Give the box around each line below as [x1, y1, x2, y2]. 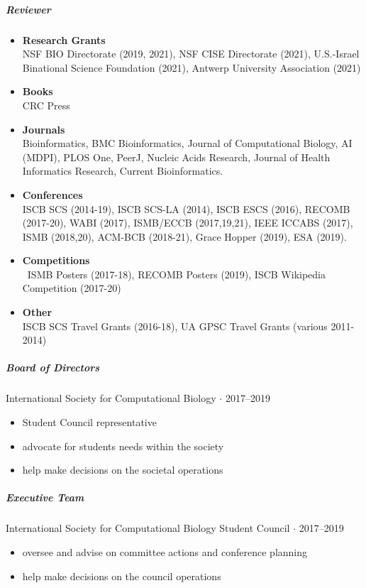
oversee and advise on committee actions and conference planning [22, 544, 308, 559]
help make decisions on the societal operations [22, 462, 223, 477]
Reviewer [6, 1, 51, 16]
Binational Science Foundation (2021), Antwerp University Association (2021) [22, 60, 361, 75]
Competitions [22, 253, 90, 268]
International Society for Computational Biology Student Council [6, 521, 290, 535]
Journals [22, 121, 65, 136]
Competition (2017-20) [22, 281, 121, 295]
